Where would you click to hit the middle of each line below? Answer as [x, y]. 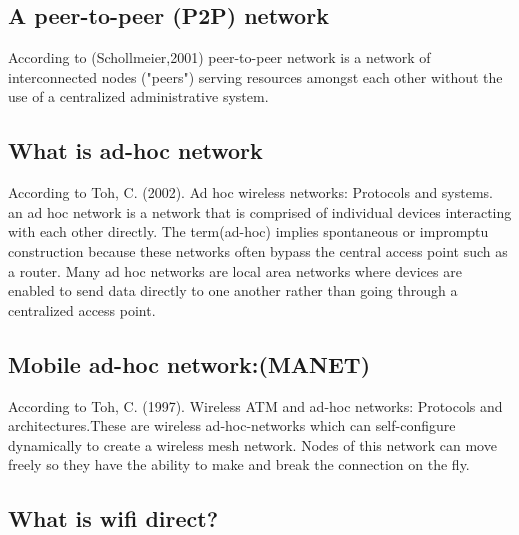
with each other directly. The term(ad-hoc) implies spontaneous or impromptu [248, 231]
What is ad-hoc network [135, 150]
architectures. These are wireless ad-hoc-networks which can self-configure [232, 425]
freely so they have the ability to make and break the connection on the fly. [239, 464]
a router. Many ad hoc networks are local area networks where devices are [235, 270]
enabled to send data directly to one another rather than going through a [233, 290]
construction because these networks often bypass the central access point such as [258, 250]
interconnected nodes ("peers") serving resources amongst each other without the [255, 76]
